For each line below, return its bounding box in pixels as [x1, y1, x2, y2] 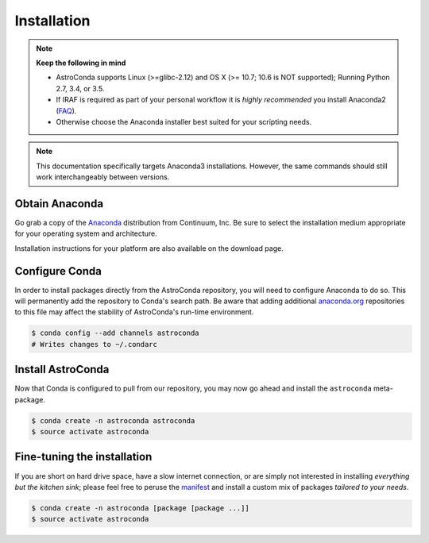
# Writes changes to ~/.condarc [31, 340, 158, 349]
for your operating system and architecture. [14, 229, 158, 238]
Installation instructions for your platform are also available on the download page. [14, 243, 284, 253]
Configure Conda [14, 264, 102, 278]
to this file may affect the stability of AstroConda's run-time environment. [14, 307, 254, 317]
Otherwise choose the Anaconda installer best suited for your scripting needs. [56, 117, 312, 126]
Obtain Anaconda [14, 197, 103, 210]
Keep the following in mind [36, 58, 126, 67]
